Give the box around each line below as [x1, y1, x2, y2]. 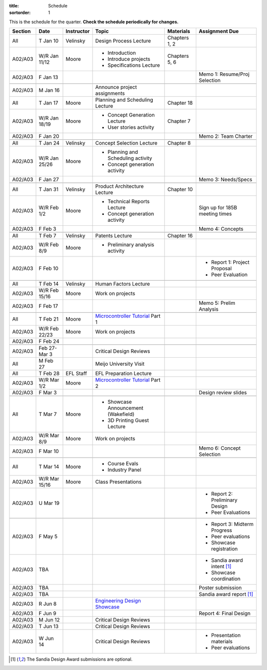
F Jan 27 [39, 176, 59, 183]
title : [9, 3, 19, 8]
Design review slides [198, 389, 247, 396]
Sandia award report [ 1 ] [198, 591, 254, 598]
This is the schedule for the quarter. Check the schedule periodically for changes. [9, 19, 179, 25]
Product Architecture [95, 183, 144, 190]
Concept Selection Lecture [95, 140, 158, 147]
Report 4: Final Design [198, 610, 251, 617]
